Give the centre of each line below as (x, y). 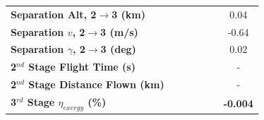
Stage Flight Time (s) (82, 67)
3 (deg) (118, 49)
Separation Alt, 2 (54, 14)
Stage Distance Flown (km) (96, 84)
